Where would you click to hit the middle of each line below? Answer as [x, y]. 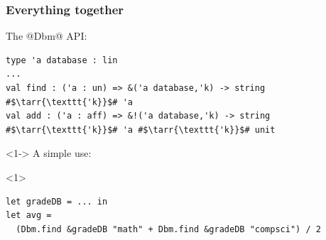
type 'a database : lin [62, 60]
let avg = [29, 216]
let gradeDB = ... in [57, 201]
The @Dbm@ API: [47, 36]
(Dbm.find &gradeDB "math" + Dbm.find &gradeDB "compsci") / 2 [168, 229]
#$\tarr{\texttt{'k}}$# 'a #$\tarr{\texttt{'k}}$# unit [141, 130]
